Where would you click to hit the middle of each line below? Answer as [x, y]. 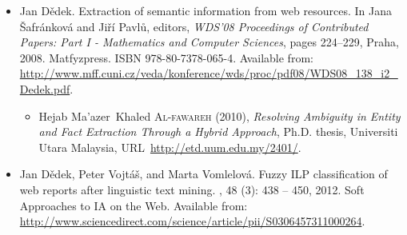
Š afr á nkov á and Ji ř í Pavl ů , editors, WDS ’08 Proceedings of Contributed [194, 26]
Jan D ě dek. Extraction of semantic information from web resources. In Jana [205, 10]
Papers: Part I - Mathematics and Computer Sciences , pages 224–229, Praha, [209, 42]
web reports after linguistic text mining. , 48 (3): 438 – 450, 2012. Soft [192, 189]
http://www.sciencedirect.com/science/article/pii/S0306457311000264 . [192, 221]
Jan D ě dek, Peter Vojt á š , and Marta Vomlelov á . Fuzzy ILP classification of [203, 174]
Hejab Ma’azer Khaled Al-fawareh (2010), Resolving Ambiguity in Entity [219, 116]
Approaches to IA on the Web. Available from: [134, 205]
